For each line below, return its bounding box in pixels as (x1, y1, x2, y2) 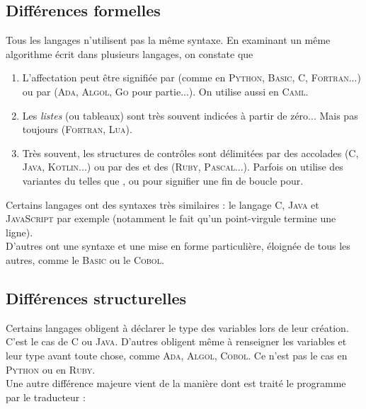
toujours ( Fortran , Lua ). (22, 122, 132, 137)
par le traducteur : (6, 389, 86, 404)
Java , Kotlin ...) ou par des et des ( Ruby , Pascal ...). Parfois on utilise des (22, 159, 343, 174)
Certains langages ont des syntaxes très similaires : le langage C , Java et (6, 197, 319, 212)
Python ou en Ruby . (6, 362, 96, 376)
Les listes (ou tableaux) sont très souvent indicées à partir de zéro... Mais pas (22, 108, 358, 122)
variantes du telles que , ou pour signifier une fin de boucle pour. (22, 173, 304, 188)
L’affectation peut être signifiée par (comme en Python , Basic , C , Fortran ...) (22, 70, 361, 85)
